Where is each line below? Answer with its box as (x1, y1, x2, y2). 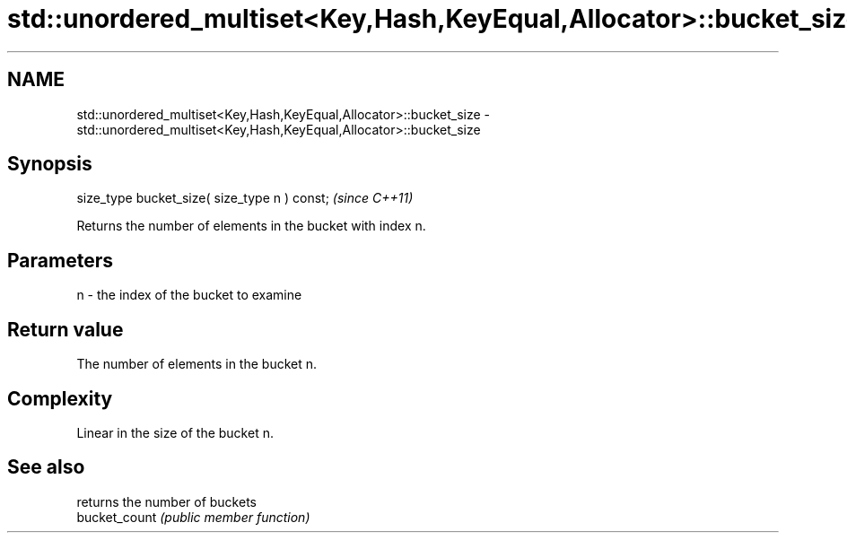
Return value (7, 318, 124, 341)
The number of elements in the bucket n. (76, 356, 318, 372)
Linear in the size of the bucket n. (76, 424, 274, 440)
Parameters (7, 248, 113, 272)
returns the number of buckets (76, 493, 257, 510)
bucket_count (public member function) (76, 509, 310, 525)
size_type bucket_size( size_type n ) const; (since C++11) (76, 190, 414, 206)
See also (7, 456, 85, 479)
